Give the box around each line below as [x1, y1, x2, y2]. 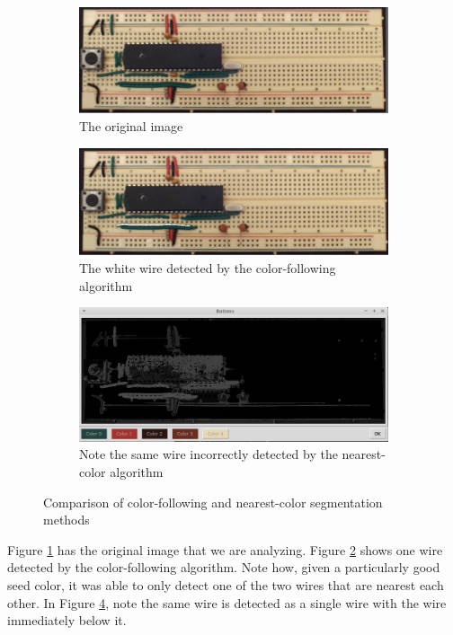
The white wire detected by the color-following [79, 258, 336, 277]
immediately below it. [7, 611, 127, 630]
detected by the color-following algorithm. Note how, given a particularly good [7, 558, 440, 577]
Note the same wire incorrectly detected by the [79, 445, 338, 463]
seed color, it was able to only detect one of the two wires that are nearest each [7, 575, 444, 594]
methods [43, 510, 90, 529]
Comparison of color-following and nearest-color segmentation [43, 492, 383, 511]
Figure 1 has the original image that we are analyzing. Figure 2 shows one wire [7, 540, 443, 559]
